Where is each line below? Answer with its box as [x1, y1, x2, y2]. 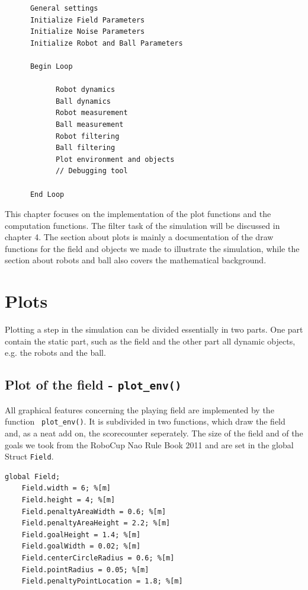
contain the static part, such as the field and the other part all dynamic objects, [5, 334, 296, 347]
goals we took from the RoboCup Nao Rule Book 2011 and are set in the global [5, 438, 294, 451]
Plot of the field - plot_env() [5, 375, 182, 394]
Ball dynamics [55, 97, 111, 106]
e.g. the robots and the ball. [5, 346, 106, 359]
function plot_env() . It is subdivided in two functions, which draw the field [5, 415, 285, 428]
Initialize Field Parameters [30, 15, 145, 24]
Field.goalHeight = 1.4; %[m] [21, 530, 141, 539]
